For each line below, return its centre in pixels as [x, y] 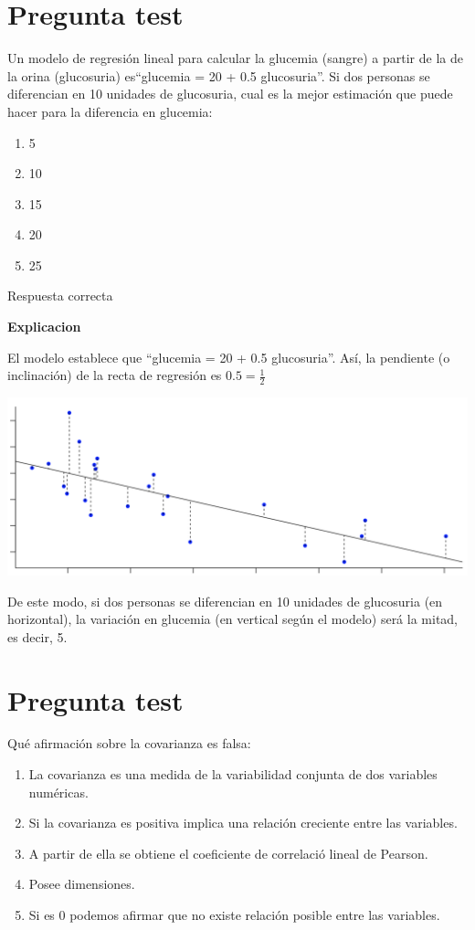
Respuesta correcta [60, 296]
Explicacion [44, 327]
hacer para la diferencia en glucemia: [110, 111]
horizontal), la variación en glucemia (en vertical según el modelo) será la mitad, [233, 619]
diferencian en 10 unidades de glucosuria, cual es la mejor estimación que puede [230, 94]
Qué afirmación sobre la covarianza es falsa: [129, 743]
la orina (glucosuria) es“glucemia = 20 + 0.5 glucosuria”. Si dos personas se [219, 75]
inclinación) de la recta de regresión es [115, 375]
